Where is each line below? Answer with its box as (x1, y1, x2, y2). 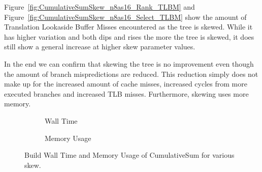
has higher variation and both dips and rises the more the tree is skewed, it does (4, 31, 254, 42)
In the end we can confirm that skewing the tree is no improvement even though (4, 58, 254, 69)
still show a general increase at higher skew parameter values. (4, 41, 195, 52)
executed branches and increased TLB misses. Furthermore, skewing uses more (4, 88, 249, 99)
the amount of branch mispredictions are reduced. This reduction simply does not (4, 68, 258, 79)
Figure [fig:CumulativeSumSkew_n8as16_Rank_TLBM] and (4, 2, 195, 12)
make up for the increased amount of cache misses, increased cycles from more (4, 78, 247, 89)
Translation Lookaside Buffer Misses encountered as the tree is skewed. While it (4, 21, 253, 32)
